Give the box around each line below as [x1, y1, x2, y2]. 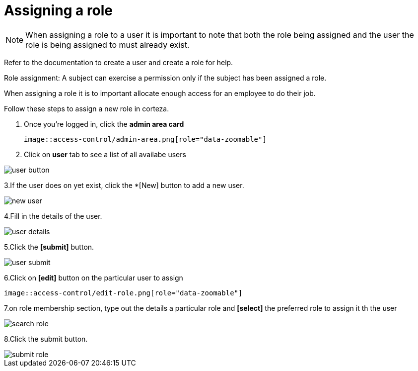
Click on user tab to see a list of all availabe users [24, 150, 186, 159]
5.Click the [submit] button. [4, 242, 94, 251]
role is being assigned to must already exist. [25, 39, 190, 50]
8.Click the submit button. [4, 334, 88, 343]
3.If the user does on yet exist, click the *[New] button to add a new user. [4, 181, 244, 189]
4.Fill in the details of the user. [4, 211, 102, 220]
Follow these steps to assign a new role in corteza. [4, 104, 169, 113]
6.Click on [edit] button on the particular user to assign [4, 273, 183, 282]
